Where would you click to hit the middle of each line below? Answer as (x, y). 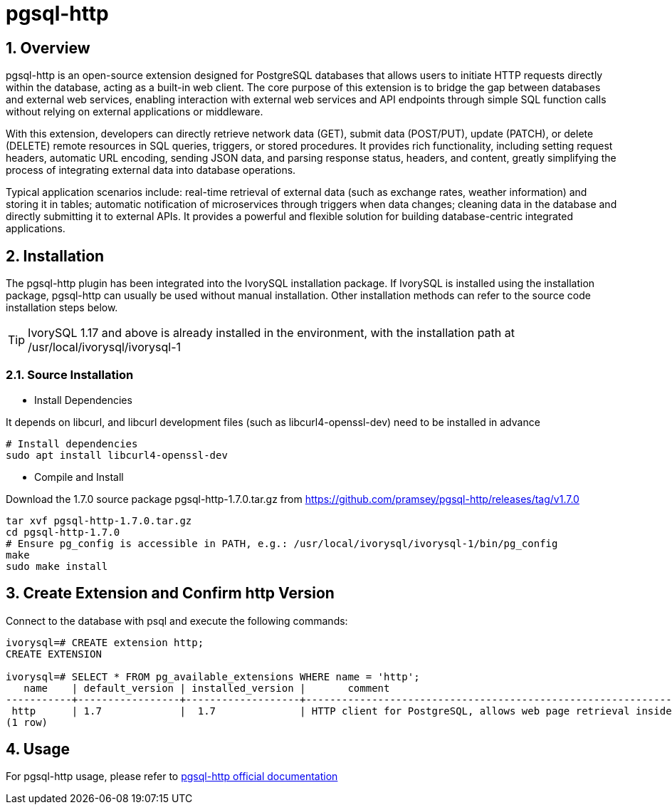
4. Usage (38, 749)
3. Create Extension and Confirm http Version (170, 593)
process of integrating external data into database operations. (151, 170)
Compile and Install (79, 477)
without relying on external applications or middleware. (135, 112)
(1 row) (27, 722)
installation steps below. (62, 308)
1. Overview (48, 48)
